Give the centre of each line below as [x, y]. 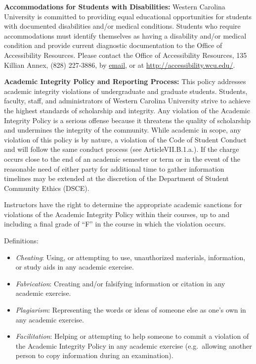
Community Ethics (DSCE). [47, 188]
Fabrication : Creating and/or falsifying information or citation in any [120, 283]
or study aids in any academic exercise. [75, 267]
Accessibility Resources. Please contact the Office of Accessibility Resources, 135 [126, 55]
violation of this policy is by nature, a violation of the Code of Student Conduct [125, 139]
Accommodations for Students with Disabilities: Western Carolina [115, 6]
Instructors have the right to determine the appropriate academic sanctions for [123, 205]
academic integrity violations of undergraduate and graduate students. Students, [126, 91]
